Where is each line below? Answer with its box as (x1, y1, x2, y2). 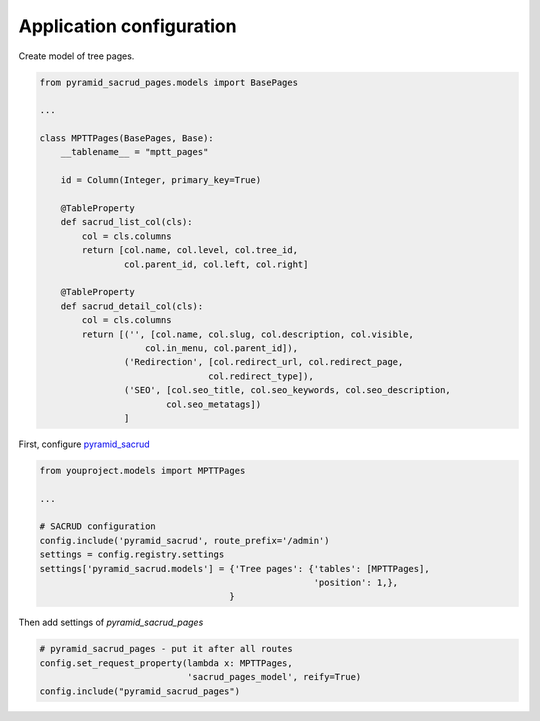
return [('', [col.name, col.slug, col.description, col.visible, (81, 328, 415, 340)
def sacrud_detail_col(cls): (60, 300, 204, 312)
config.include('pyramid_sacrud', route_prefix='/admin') (39, 535, 330, 546)
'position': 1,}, (313, 577, 399, 588)
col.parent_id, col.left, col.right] (123, 258, 309, 270)
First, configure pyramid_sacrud (18, 438, 150, 450)
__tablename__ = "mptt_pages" (60, 146, 209, 158)
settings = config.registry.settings (39, 549, 225, 560)
